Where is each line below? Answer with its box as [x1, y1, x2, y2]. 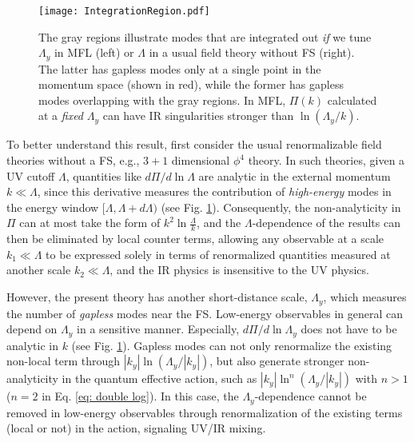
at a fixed [38, 107, 84, 124]
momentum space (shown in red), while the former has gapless [38, 76, 344, 93]
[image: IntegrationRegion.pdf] [38, 6, 210, 17]
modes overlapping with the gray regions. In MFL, [38, 91, 286, 108]
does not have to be [301, 321, 397, 337]
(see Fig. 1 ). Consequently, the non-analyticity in [161, 198, 401, 215]
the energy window [6, 198, 99, 215]
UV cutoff [6, 167, 55, 184]
